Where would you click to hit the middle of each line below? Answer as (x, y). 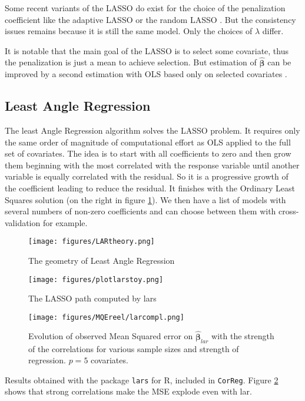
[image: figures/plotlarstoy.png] (96, 279)
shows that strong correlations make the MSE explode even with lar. (128, 391)
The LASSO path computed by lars (92, 298)
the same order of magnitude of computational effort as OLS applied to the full (148, 142)
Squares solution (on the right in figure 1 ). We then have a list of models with (145, 199)
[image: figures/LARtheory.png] (92, 242)
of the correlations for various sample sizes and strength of (134, 348)
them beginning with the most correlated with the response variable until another (152, 165)
